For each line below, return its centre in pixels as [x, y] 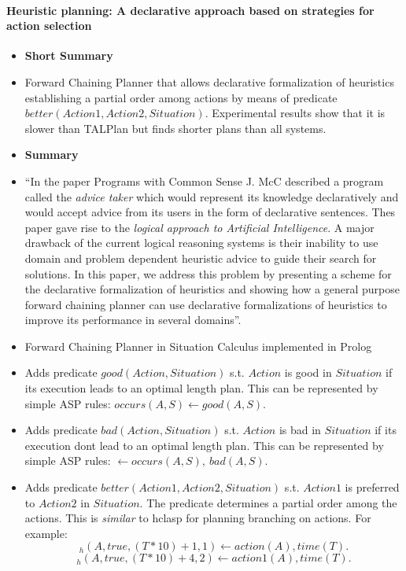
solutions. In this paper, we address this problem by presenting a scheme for [208, 273]
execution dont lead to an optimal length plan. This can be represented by [204, 445]
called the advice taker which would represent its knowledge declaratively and [212, 196]
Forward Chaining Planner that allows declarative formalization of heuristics [209, 81]
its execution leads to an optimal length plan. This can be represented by [201, 388]
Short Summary [69, 55]
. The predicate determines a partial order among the [268, 502]
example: [46, 533]
